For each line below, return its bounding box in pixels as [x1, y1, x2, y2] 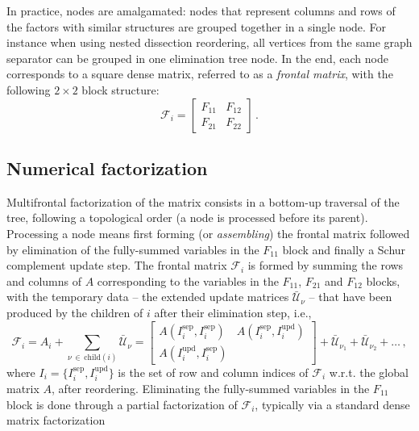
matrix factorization [6, 412, 106, 429]
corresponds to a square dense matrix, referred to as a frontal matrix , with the [6, 65, 393, 82]
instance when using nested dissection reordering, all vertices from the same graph [6, 34, 413, 51]
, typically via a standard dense [255, 395, 410, 412]
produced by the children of [6, 303, 143, 320]
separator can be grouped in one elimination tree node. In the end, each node [6, 49, 388, 66]
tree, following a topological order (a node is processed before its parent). [6, 209, 368, 226]
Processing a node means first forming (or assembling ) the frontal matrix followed [6, 224, 410, 241]
